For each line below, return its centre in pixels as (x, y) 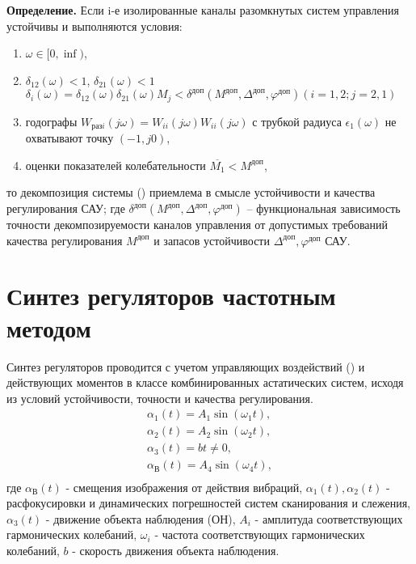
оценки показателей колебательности (116, 165)
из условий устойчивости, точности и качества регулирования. (160, 398)
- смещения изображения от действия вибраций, (184, 487)
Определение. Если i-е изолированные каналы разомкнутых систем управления (203, 10)
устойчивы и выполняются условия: (95, 25)
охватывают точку (69, 138)
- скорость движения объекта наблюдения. (176, 550)
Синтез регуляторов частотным (171, 296)
